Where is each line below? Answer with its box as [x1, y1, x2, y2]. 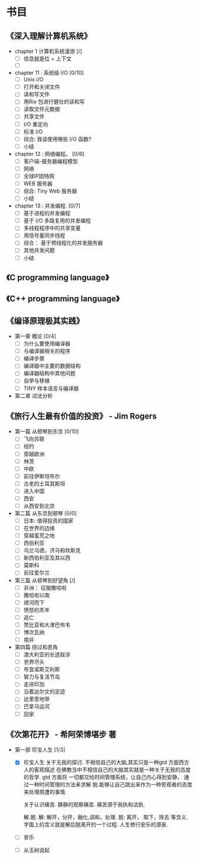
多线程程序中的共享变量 [23, 225, 81, 232]
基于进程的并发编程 [23, 210, 71, 217]
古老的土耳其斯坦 [23, 480, 66, 487]
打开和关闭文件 [23, 84, 60, 91]
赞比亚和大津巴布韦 [23, 621, 71, 628]
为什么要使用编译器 [23, 340, 71, 347]
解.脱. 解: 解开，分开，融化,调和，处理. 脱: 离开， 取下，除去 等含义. [23, 813, 188, 821]
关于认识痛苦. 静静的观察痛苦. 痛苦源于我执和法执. [23, 801, 145, 808]
